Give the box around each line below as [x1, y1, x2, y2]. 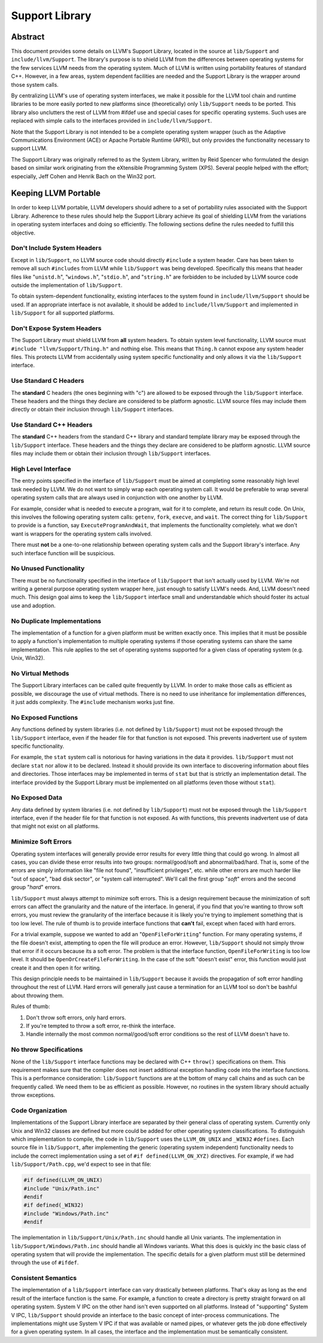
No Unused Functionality [11, 564, 85, 572]
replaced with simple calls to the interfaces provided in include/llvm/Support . [11, 117, 212, 124]
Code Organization [11, 1106, 67, 1114]
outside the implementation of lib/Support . [11, 281, 123, 288]
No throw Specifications [11, 1046, 83, 1054]
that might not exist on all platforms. [11, 823, 100, 830]
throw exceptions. [11, 1092, 56, 1099]
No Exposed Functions [11, 713, 78, 721]
